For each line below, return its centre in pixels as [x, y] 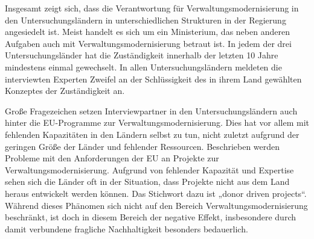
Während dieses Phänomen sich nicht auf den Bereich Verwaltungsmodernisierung [156, 205]
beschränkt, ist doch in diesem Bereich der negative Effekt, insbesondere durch [151, 217]
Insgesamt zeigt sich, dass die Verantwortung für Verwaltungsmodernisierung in [152, 8]
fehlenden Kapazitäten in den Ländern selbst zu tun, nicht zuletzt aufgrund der [152, 134]
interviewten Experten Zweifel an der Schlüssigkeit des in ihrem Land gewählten [153, 79]
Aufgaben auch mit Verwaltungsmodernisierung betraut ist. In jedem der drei [148, 43]
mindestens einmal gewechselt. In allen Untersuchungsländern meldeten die [143, 67]
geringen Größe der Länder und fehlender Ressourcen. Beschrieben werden [143, 146]
